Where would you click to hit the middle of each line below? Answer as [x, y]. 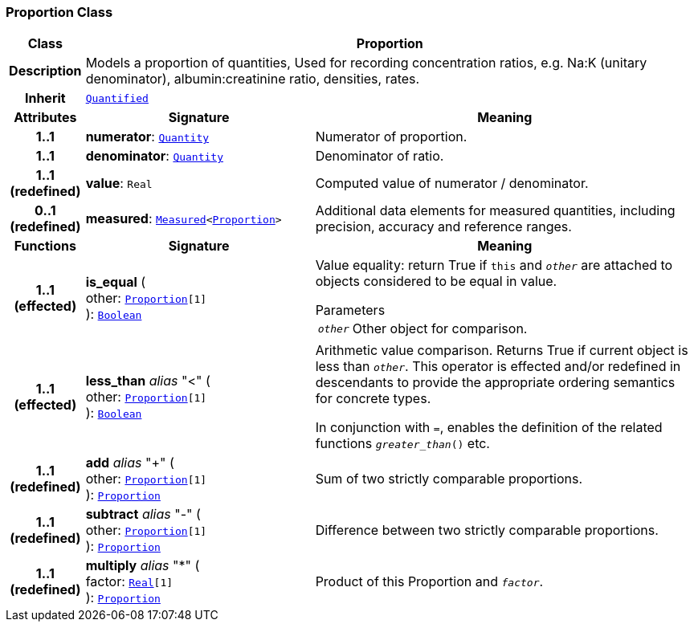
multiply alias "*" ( [143, 566]
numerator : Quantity [147, 137]
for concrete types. [373, 399]
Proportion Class [59, 12]
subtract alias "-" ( [143, 514]
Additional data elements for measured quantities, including [495, 211]
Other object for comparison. [440, 329]
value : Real [119, 184]
